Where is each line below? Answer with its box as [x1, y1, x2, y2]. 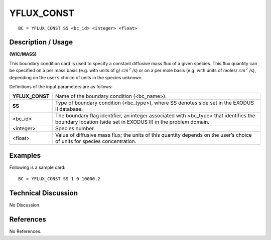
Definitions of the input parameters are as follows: [9, 84, 113, 90]
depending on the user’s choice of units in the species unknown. [9, 74, 143, 80]
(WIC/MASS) [9, 51, 37, 57]
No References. [9, 228, 42, 234]
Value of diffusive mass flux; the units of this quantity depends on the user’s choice [55, 132, 252, 139]
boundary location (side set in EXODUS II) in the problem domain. [55, 118, 210, 125]
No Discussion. [9, 202, 41, 208]
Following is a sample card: [9, 164, 66, 170]
